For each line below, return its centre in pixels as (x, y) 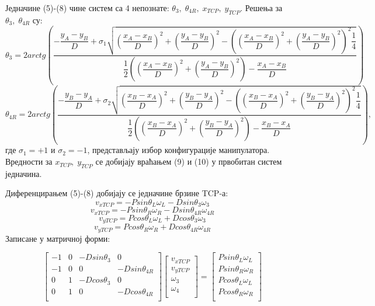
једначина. (24, 173)
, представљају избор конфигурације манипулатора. (178, 150)
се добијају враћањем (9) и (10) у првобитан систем (189, 161)
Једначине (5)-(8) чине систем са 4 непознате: (87, 8)
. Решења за (261, 8)
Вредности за (29, 161)
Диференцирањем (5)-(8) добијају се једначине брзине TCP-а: (117, 193)
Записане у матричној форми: (58, 238)
